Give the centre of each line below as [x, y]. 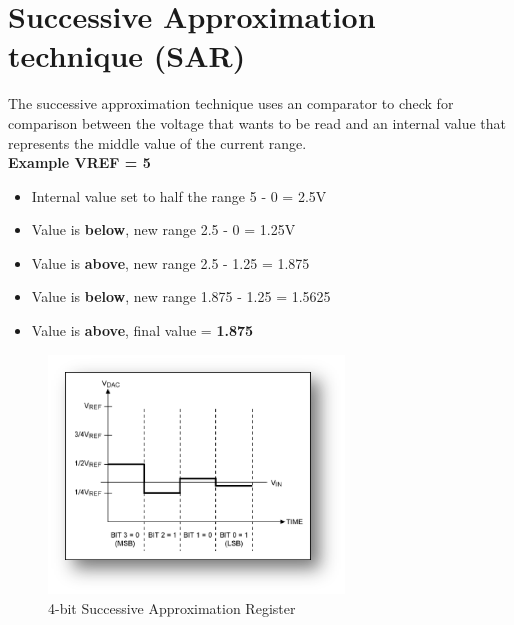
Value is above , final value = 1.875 [142, 330]
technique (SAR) [127, 55]
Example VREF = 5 [79, 162]
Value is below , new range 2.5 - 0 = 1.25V [163, 229]
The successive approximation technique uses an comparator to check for [231, 103]
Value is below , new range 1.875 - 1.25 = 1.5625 [181, 296]
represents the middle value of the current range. [157, 142]
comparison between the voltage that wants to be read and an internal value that [257, 122]
